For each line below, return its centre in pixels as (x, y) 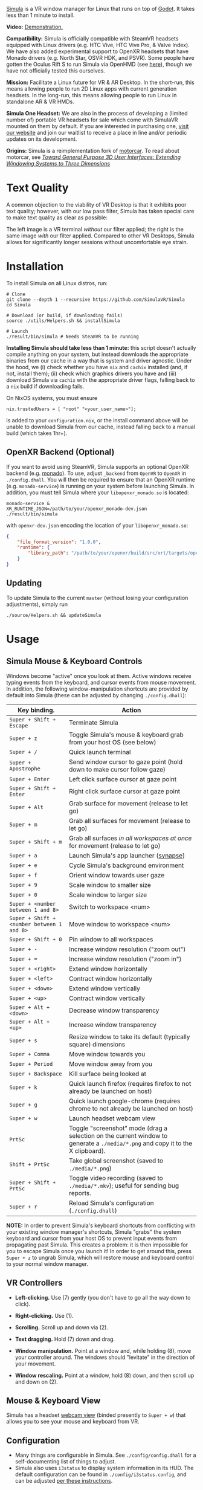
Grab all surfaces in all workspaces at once (130, 838)
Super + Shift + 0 (36, 939)
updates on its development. (42, 139)
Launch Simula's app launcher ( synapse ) (127, 856)
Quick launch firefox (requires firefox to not (130, 1083)
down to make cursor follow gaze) (117, 769)
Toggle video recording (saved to (116, 1178)
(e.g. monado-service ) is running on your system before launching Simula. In (100, 486)
